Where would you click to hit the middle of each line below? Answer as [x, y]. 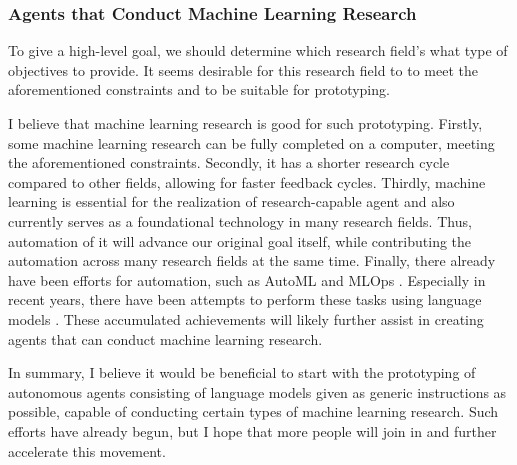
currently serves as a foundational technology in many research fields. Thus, [240, 220]
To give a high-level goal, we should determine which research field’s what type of [258, 50]
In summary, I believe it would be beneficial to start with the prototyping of [242, 372]
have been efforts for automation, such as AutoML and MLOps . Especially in [247, 279]
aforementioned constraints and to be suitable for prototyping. [199, 89]
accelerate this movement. [87, 450]
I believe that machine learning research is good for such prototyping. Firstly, [245, 123]
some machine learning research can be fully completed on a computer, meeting [251, 142]
